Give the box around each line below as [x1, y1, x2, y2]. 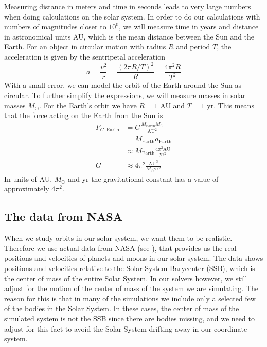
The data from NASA [4, 208, 123, 224]
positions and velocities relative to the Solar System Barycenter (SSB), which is [4, 263, 255, 274]
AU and [160, 100, 185, 110]
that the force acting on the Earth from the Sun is [4, 110, 163, 121]
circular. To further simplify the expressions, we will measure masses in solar [4, 90, 246, 101]
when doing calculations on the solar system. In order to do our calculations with [4, 11, 260, 22]
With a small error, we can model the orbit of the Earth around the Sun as [4, 80, 242, 90]
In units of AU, [4, 173, 52, 184]
